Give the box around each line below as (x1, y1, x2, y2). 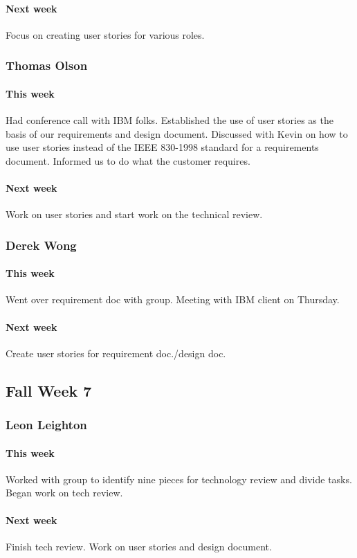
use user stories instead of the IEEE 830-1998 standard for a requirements (6, 140, 319, 154)
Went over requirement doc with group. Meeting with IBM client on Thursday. (6, 292, 340, 307)
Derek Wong (6, 236, 77, 253)
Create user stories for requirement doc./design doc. (6, 345, 226, 360)
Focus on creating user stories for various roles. (6, 27, 205, 42)
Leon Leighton (6, 416, 87, 433)
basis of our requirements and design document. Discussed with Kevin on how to (6, 126, 348, 141)
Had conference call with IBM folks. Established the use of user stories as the (6, 113, 333, 127)
